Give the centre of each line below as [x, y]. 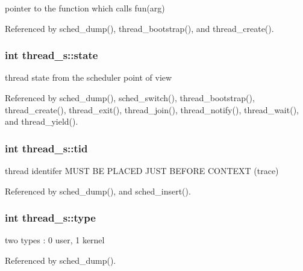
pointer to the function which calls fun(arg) [85, 8]
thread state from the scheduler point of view [89, 77]
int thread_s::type [50, 218]
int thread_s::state [52, 55]
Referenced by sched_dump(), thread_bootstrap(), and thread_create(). [139, 28]
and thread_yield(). [42, 121]
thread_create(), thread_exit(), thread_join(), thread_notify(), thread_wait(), [152, 109]
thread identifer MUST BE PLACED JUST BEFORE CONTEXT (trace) [142, 170]
